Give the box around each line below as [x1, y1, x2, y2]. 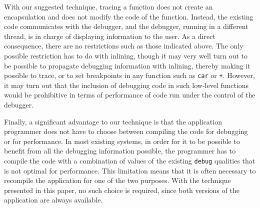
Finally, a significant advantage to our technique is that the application [4, 116, 222, 126]
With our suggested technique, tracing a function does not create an [4, 1, 213, 11]
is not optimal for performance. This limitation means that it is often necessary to [4, 165, 256, 175]
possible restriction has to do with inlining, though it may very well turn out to [4, 50, 248, 60]
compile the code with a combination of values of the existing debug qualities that [4, 155, 255, 165]
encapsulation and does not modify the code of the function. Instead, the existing [4, 11, 253, 21]
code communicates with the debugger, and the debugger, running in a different [4, 21, 248, 31]
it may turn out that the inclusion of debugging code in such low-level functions [4, 79, 249, 90]
